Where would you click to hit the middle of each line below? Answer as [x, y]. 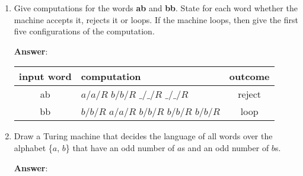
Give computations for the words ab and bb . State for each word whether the [156, 8]
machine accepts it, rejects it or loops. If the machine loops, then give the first [156, 19]
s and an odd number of [225, 147]
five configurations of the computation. [84, 31]
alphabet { [33, 147]
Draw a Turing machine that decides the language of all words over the [143, 136]
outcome [249, 76]
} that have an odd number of [120, 147]
